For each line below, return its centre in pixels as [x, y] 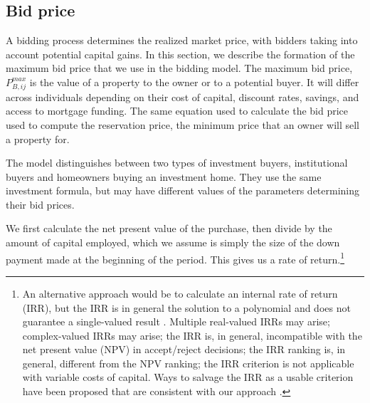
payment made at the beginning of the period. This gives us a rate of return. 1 [175, 258]
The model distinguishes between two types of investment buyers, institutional [177, 163]
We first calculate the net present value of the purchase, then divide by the [169, 228]
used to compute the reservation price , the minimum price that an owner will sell [183, 124]
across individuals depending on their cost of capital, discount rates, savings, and [183, 96]
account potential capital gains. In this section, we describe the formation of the [180, 54]
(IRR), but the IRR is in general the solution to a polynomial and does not [186, 307]
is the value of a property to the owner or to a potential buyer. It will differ [194, 82]
